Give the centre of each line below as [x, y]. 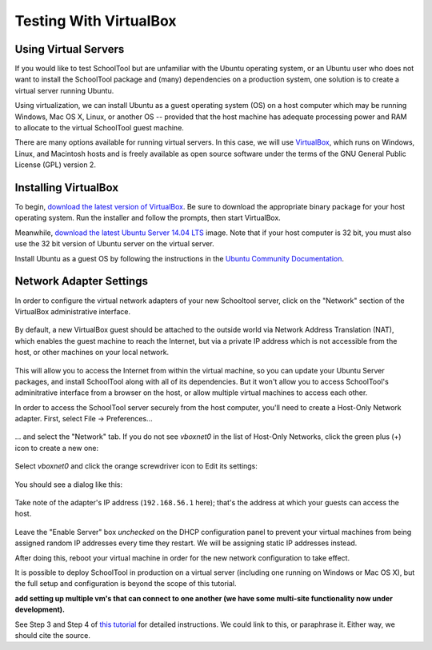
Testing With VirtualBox [96, 21]
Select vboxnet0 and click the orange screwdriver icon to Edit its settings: [136, 466]
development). [40, 610]
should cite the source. [53, 635]
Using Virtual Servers [70, 49]
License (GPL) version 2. [55, 165]
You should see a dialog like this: [69, 485]
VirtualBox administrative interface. [73, 311]
